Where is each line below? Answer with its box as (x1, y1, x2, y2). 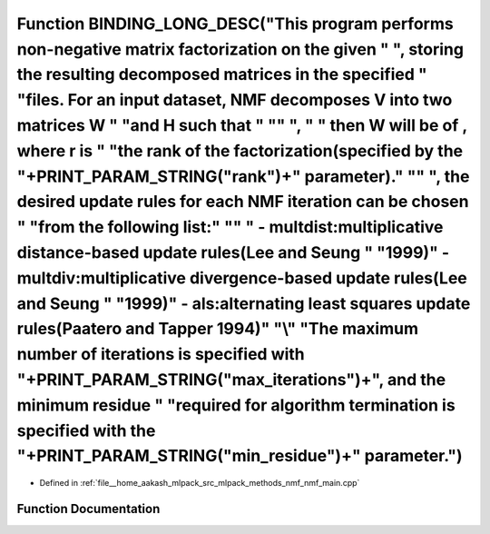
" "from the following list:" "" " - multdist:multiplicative (16, 217, 444, 238)
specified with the (16, 420, 156, 440)
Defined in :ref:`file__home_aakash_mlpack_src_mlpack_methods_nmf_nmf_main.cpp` (39, 478, 360, 489)
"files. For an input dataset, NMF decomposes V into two (16, 90, 453, 111)
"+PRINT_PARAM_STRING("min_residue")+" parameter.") (16, 446, 463, 467)
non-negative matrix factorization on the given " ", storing (16, 39, 465, 59)
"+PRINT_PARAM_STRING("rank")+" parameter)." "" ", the (16, 166, 470, 186)
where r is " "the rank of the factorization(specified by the (16, 141, 464, 161)
